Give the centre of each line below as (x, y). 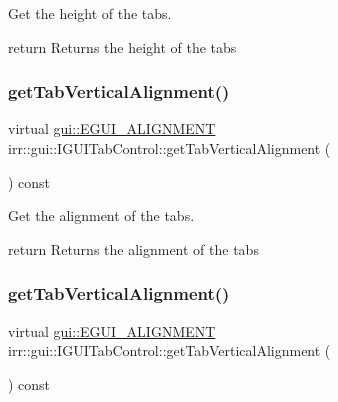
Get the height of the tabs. (90, 13)
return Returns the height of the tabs (122, 46)
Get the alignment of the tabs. (101, 215)
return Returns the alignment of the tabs (133, 248)
